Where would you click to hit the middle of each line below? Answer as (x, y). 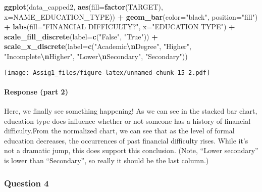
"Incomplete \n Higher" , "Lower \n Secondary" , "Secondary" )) (96, 56)
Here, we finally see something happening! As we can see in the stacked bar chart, (131, 111)
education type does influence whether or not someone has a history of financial (127, 121)
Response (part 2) (36, 91)
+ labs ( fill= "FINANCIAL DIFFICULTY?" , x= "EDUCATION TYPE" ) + (120, 27)
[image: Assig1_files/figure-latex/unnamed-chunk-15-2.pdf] (107, 73)
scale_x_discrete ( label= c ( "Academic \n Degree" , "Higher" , (98, 46)
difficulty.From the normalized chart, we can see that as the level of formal (119, 131)
